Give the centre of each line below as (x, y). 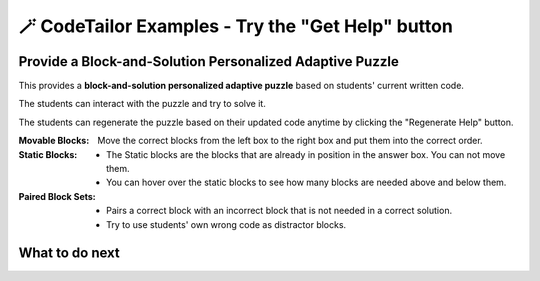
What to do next (69, 253)
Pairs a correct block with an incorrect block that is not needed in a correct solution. (279, 211)
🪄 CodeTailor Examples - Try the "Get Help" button (236, 26)
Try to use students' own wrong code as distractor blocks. (226, 224)
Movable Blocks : (54, 141)
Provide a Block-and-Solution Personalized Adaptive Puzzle (208, 61)
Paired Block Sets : (57, 196)
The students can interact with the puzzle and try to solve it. (142, 104)
